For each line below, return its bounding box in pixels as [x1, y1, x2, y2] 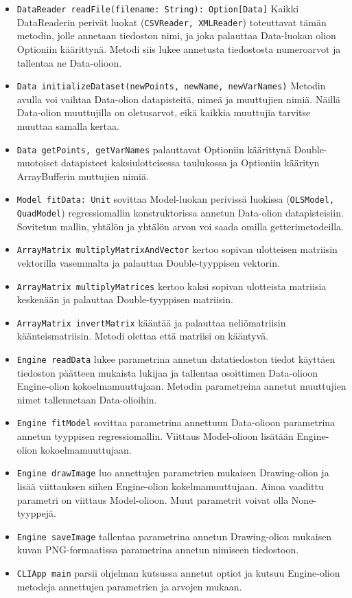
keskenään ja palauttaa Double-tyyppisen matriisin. [16, 292, 233, 307]
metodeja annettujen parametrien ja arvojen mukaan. [16, 579, 242, 593]
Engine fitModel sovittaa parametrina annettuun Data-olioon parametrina [16, 415, 336, 430]
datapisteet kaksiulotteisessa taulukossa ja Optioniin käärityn [61, 155, 320, 170]
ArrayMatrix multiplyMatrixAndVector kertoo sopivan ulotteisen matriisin [16, 242, 338, 256]
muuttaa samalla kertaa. [16, 118, 119, 133]
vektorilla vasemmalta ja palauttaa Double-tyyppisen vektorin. [16, 255, 280, 269]
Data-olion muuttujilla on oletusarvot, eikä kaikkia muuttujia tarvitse [16, 105, 311, 120]
